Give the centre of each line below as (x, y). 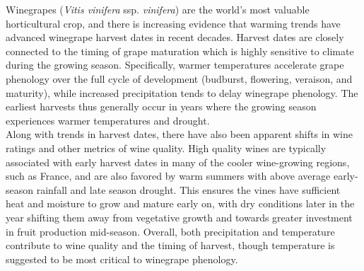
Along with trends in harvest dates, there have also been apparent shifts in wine (180, 134)
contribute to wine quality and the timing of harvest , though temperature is (170, 245)
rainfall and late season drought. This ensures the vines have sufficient (188, 189)
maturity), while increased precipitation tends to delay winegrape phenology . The (182, 92)
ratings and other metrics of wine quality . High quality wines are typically (166, 148)
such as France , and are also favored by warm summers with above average (168, 176)
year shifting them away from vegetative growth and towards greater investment (179, 217)
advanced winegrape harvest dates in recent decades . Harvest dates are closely (175, 37)
